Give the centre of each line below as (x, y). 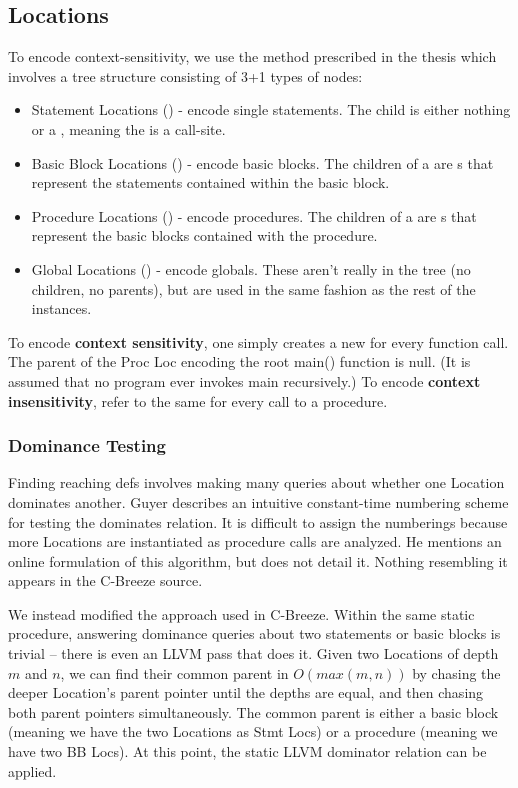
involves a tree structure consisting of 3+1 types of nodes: (185, 75)
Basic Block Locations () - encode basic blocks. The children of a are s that (262, 162)
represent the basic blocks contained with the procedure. (204, 235)
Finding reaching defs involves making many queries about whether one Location (256, 482)
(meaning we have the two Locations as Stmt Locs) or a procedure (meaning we (253, 731)
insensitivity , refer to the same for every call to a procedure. (198, 400)
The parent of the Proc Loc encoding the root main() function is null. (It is (239, 361)
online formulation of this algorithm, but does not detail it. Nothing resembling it (258, 560)
